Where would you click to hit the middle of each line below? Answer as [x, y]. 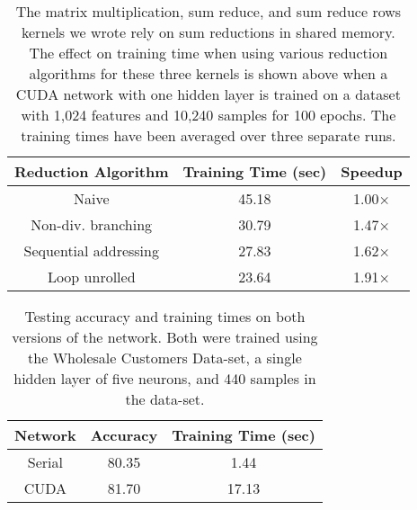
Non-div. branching [92, 224]
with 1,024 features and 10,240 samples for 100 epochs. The [208, 115]
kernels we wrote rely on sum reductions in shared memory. [208, 32]
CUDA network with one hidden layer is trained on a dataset [208, 94]
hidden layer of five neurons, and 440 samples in [165, 378]
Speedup [372, 171]
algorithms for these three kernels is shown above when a [208, 73]
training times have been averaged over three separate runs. [208, 135]
